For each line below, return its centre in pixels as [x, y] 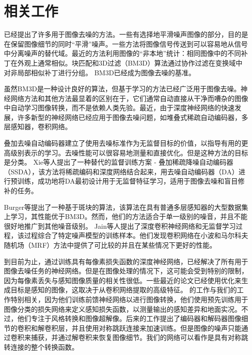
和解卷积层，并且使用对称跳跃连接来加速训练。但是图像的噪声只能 [136, 328]
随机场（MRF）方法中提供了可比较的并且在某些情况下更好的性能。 [110, 245]
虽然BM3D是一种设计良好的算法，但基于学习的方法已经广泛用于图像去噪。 [122, 89]
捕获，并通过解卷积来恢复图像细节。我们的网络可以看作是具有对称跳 [139, 337]
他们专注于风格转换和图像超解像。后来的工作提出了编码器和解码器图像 [129, 318]
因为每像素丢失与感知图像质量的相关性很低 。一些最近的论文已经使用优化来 [123, 280]
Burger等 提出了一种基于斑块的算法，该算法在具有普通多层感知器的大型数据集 [126, 207]
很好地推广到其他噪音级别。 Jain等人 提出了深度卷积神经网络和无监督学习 [120, 226]
